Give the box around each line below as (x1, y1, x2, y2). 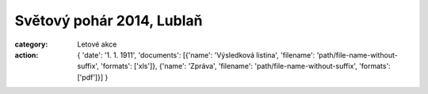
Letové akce (77, 39, 117, 49)
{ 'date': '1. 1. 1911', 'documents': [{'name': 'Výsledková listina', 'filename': (77, 50, 315, 59)
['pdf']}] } (77, 72, 109, 82)
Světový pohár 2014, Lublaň (14, 12, 203, 29)
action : (14, 50, 39, 59)
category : (14, 39, 48, 49)
